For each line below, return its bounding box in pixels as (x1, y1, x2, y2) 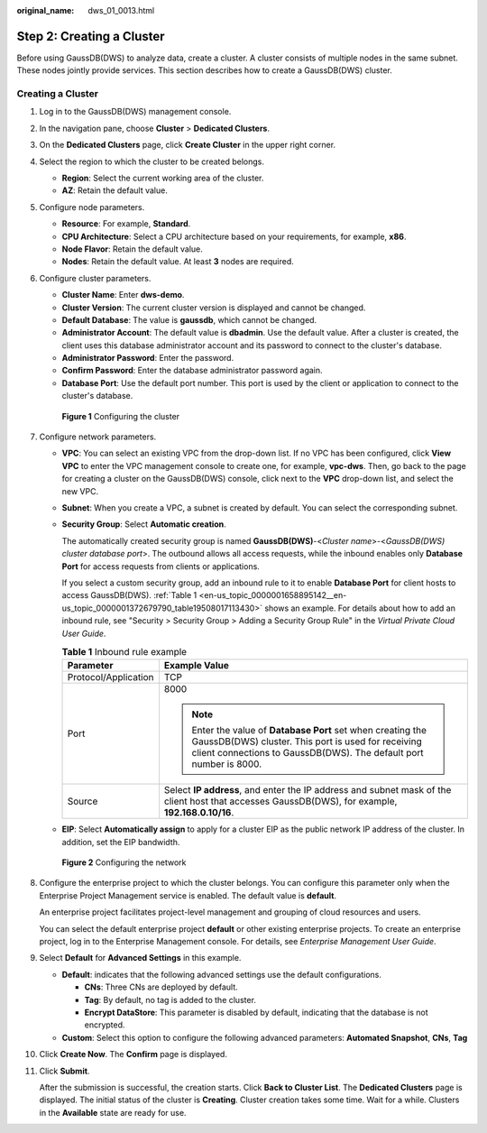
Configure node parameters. (39, 201, 145, 212)
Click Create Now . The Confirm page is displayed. (39, 1049, 227, 1060)
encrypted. (84, 1019, 125, 1030)
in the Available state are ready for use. (39, 1107, 187, 1118)
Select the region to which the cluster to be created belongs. (39, 156, 265, 167)
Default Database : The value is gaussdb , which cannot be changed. (61, 314, 317, 325)
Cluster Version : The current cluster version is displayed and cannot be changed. (61, 302, 366, 313)
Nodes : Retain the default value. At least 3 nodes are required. (61, 256, 295, 267)
